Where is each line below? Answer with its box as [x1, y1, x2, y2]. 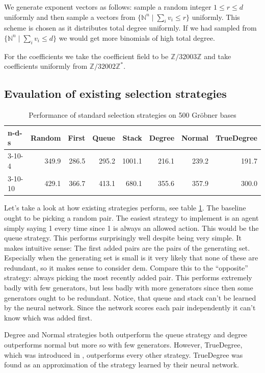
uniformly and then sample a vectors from [4, 11, 136, 22]
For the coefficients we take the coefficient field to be [4, 50, 169, 61]
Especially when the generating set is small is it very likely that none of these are [4, 252, 258, 263]
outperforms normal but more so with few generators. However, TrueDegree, [4, 339, 243, 350]
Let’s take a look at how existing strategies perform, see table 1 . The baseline [4, 202, 246, 213]
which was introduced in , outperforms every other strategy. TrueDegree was [4, 349, 243, 360]
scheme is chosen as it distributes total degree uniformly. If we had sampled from [4, 22, 257, 33]
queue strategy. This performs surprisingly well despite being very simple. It [4, 232, 242, 243]
